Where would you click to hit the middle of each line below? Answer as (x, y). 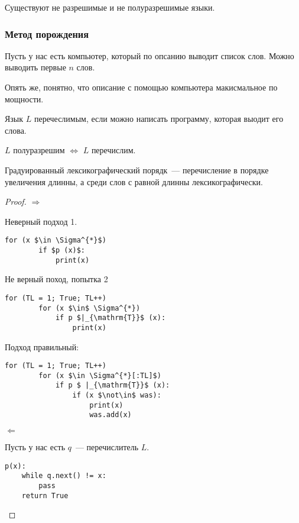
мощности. (24, 99)
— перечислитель (107, 447)
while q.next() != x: (64, 476)
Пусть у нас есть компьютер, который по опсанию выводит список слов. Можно (149, 55)
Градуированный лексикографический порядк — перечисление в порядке (137, 170)
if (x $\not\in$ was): (117, 396)
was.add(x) (110, 415)
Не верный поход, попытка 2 (56, 279)
